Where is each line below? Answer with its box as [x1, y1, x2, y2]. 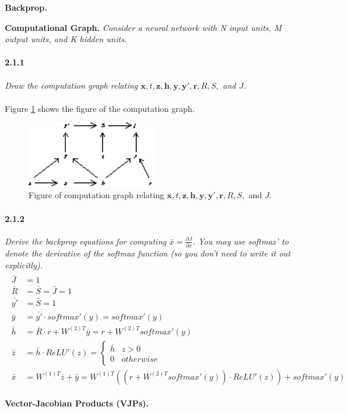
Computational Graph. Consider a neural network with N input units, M [5, 21, 282, 33]
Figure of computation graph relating [29, 189, 164, 201]
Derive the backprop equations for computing [5, 234, 166, 247]
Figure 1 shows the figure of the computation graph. [5, 102, 195, 114]
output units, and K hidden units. [5, 33, 127, 45]
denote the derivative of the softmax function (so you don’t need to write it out [5, 247, 290, 259]
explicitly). [5, 258, 43, 271]
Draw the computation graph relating [5, 79, 138, 91]
